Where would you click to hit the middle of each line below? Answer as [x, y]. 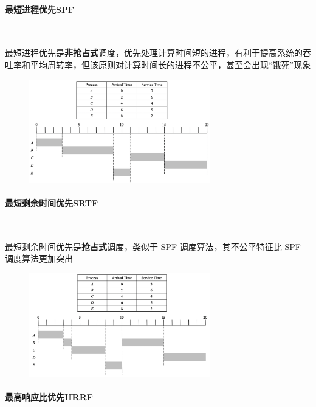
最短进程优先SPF [40, 9]
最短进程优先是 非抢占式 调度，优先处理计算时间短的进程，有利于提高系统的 [154, 53]
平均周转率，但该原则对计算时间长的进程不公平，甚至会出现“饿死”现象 [170, 64]
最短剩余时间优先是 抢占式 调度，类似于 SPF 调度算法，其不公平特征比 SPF [153, 246]
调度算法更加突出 [39, 258]
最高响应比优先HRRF [49, 396]
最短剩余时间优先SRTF [52, 203]
